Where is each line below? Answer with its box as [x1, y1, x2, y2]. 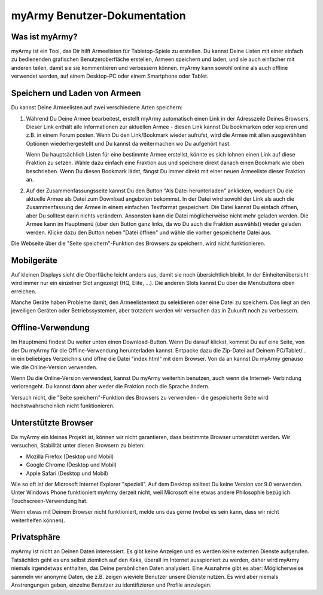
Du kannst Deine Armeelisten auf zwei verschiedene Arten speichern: [11, 104, 182, 111]
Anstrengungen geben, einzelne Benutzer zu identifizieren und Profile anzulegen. [11, 581, 212, 588]
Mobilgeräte [11, 255, 58, 265]
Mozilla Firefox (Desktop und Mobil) [26, 453, 114, 460]
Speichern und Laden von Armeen [11, 88, 141, 99]
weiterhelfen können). [11, 517, 65, 524]
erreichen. [11, 287, 36, 295]
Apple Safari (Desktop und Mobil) [26, 470, 109, 477]
